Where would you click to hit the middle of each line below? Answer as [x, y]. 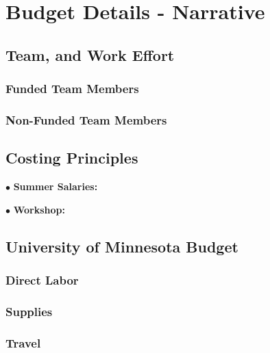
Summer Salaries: [56, 186]
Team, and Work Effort [90, 54]
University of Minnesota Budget [122, 246]
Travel [23, 342]
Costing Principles [72, 158]
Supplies [29, 311]
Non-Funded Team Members [86, 119]
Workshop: [39, 209]
